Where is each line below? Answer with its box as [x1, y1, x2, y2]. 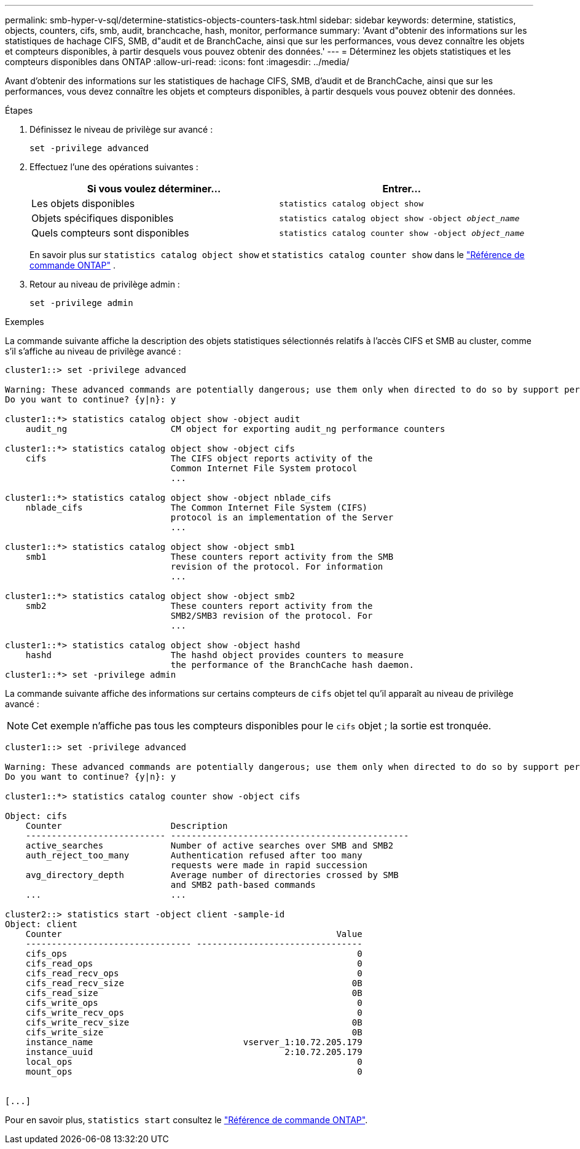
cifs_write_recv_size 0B [25, 1018, 362, 1027]
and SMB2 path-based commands [170, 880, 316, 890]
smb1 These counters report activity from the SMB [25, 552, 394, 562]
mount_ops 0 [25, 1067, 362, 1076]
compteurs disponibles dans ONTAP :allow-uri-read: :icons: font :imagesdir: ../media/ [5, 57, 350, 67]
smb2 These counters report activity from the [25, 601, 373, 611]
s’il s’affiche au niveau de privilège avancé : [5, 346, 181, 356]
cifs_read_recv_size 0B [25, 978, 362, 988]
